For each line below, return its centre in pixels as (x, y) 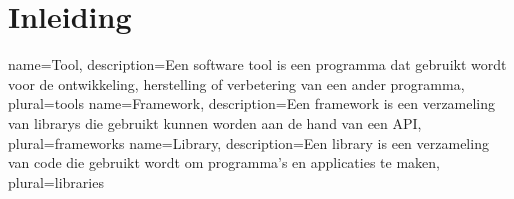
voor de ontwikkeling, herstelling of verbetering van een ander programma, (236, 83)
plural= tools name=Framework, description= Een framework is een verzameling (252, 103)
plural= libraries (56, 181)
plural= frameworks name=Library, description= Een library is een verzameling (248, 142)
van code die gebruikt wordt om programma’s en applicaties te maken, (224, 162)
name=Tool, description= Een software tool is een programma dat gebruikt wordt (257, 64)
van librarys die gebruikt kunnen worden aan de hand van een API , (215, 122)
